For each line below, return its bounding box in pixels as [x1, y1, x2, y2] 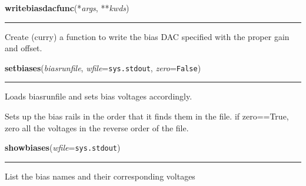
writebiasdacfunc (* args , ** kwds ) [5, 2, 129, 14]
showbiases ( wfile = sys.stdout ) [5, 141, 121, 154]
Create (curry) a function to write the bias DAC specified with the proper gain [5, 30, 290, 42]
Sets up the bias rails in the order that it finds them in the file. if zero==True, [5, 110, 289, 122]
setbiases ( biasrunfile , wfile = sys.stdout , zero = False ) [5, 61, 201, 74]
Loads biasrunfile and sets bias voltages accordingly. [5, 90, 192, 102]
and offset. [5, 42, 42, 54]
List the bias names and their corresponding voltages [5, 170, 195, 182]
